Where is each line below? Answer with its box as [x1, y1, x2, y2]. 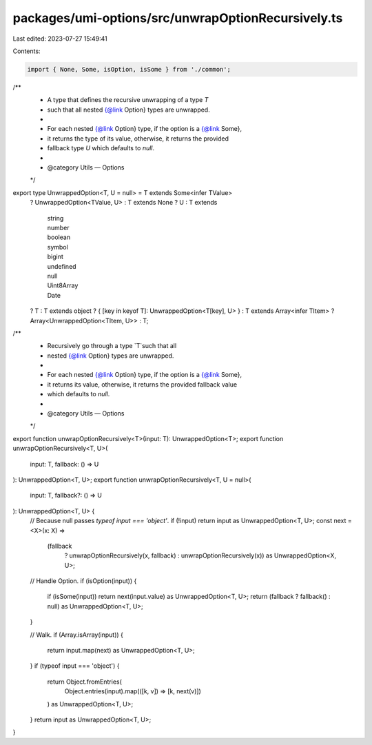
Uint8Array [47, 281, 79, 289]
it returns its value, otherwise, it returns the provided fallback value [47, 380, 238, 389]
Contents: [12, 47, 41, 55]
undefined [47, 262, 76, 270]
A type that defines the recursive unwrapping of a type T [47, 96, 209, 104]
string [47, 214, 64, 222]
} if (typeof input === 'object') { [30, 662, 120, 670]
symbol [47, 243, 68, 251]
